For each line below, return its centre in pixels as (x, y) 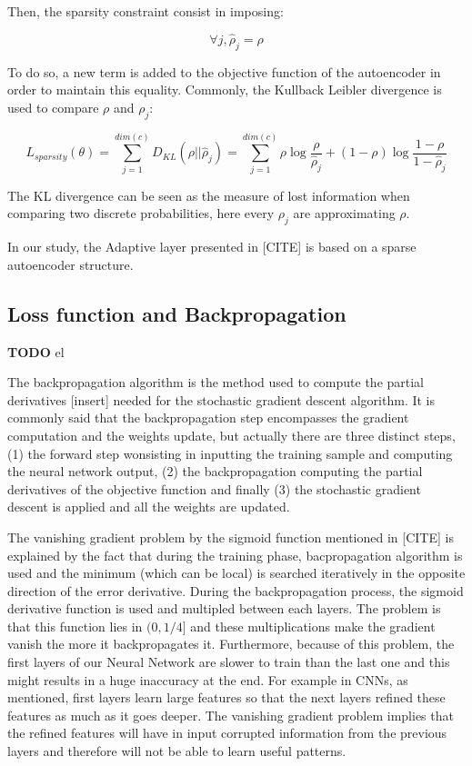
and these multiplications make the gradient (313, 626)
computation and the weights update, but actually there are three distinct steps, (231, 435)
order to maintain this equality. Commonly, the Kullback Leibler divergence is (225, 90)
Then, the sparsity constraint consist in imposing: (146, 11)
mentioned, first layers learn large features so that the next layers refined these (226, 697)
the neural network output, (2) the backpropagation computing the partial (215, 471)
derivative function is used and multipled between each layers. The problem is (224, 608)
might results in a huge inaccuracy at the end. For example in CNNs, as (208, 679)
